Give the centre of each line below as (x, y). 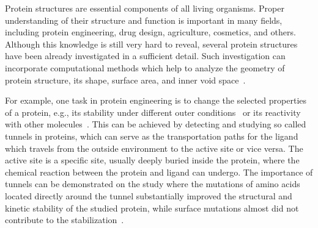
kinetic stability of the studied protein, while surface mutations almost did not (152, 208)
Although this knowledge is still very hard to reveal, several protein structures (151, 44)
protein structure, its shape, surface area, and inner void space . (125, 80)
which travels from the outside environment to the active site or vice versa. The (154, 148)
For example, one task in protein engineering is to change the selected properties (156, 100)
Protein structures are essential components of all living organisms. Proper (145, 8)
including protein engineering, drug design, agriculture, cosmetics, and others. (150, 32)
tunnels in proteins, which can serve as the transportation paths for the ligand (152, 136)
